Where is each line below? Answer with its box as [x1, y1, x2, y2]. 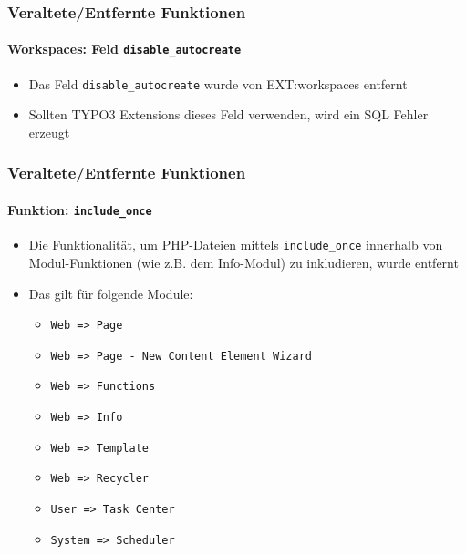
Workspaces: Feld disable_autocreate [7, 39, 242, 58]
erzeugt [28, 122, 70, 141]
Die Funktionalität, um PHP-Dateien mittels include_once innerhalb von [28, 235, 443, 254]
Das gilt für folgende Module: [28, 283, 193, 303]
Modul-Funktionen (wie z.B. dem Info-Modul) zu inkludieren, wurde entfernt [28, 252, 459, 272]
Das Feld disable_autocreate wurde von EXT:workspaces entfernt [28, 74, 408, 93]
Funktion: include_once [7, 200, 152, 219]
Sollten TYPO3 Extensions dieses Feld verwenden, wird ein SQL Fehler [28, 105, 429, 124]
